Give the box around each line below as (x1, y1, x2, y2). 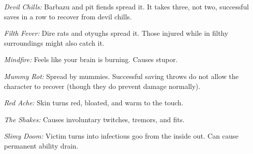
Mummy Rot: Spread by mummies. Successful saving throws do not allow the (4, 71, 239, 81)
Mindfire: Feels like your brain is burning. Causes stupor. (4, 54, 178, 65)
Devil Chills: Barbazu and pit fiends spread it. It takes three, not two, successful (4, 1, 249, 11)
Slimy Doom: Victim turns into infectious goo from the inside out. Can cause (4, 131, 239, 141)
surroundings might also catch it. (4, 37, 104, 48)
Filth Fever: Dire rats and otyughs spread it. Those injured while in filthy (4, 28, 228, 38)
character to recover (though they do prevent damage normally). (4, 80, 200, 91)
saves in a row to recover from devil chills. (4, 11, 132, 21)
